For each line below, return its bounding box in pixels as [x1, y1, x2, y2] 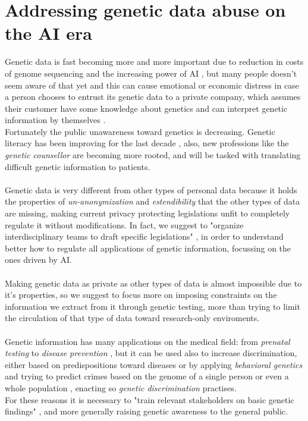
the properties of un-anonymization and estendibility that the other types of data [5, 195, 300, 208]
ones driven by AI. [5, 253, 72, 266]
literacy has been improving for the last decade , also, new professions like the [5, 137, 289, 149]
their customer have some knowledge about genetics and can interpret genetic [5, 102, 288, 114]
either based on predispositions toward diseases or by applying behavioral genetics [5, 358, 303, 370]
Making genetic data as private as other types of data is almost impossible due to [5, 277, 302, 289]
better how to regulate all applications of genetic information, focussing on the [5, 241, 291, 254]
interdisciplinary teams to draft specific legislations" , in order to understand [5, 230, 284, 243]
